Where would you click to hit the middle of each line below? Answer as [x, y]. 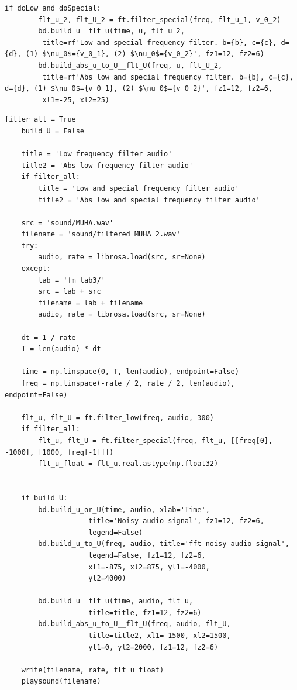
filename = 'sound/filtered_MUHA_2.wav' [101, 234]
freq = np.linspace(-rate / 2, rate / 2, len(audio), [128, 383]
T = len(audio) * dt [61, 349]
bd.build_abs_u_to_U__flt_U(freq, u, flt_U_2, [130, 65]
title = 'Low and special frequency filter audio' [139, 188]
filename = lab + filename [91, 303]
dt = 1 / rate [49, 337]
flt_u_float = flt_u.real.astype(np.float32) [128, 464]
